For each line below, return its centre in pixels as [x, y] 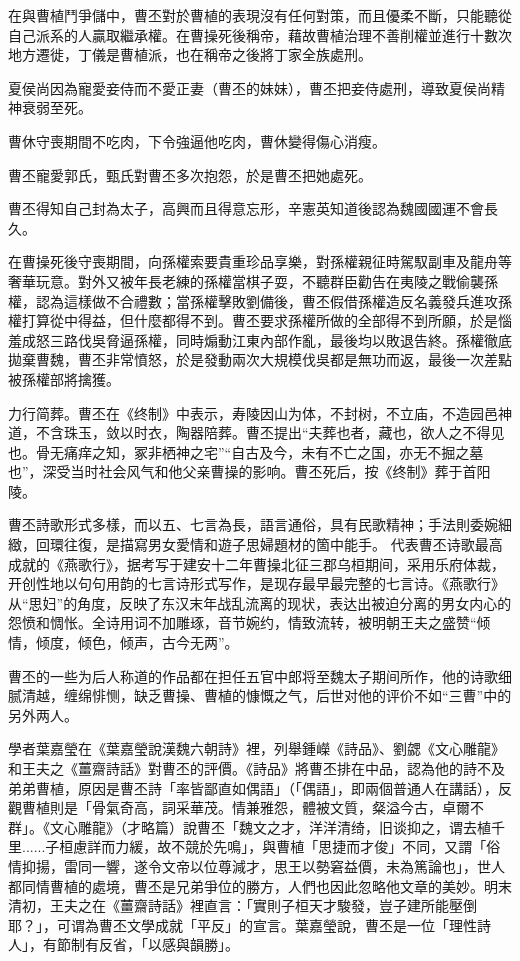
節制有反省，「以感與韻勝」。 [147, 944]
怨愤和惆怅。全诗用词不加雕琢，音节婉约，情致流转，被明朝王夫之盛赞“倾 [249, 622]
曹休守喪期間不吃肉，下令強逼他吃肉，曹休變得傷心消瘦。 [197, 140]
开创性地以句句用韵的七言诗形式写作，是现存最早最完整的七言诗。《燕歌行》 [256, 583]
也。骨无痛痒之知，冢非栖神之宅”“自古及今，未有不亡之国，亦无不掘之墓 [246, 451]
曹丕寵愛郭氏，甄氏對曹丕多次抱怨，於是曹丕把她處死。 [190, 174]
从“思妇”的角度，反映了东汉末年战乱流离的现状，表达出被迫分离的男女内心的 [260, 602]
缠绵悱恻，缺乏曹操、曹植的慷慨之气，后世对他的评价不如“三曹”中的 [287, 695]
